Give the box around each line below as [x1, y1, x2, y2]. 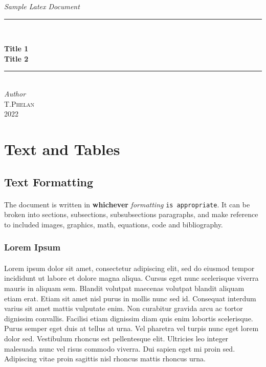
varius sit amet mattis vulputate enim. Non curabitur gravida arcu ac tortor [4, 303, 243, 314]
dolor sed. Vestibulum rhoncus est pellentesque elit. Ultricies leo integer [4, 333, 229, 343]
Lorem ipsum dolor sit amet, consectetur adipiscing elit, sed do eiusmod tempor [4, 262, 255, 273]
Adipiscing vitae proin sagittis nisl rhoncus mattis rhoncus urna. [4, 353, 206, 364]
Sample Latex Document [4, 1, 80, 11]
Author [4, 88, 26, 99]
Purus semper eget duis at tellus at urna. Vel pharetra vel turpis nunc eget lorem [4, 323, 259, 334]
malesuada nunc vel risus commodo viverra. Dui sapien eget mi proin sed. [4, 343, 235, 354]
